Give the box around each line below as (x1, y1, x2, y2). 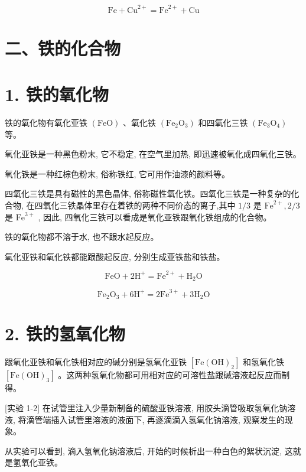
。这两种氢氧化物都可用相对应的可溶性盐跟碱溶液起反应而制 (58, 369, 290, 381)
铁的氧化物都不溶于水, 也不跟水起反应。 (5, 230, 159, 243)
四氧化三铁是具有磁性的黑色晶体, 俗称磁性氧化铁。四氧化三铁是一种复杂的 (5, 187, 291, 200)
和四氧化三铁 (198, 116, 248, 128)
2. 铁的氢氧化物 (5, 321, 125, 346)
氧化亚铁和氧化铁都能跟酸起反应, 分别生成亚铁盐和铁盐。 (5, 250, 225, 262)
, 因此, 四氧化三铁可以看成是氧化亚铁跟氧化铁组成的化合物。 (38, 210, 272, 223)
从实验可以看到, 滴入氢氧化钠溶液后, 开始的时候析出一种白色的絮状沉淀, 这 (5, 444, 293, 457)
